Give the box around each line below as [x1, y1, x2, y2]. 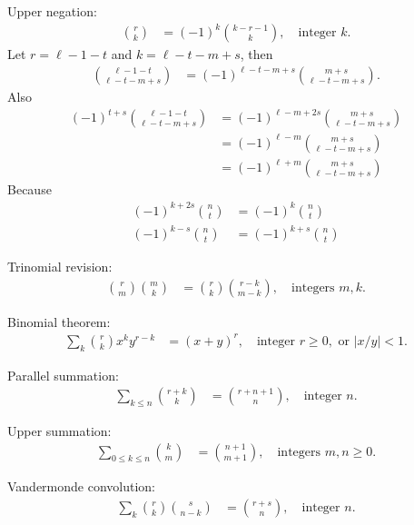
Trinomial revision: [7, 257, 113, 276]
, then [240, 45, 273, 64]
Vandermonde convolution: [7, 477, 156, 496]
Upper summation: [7, 421, 112, 441]
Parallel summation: [7, 365, 119, 384]
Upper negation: [7, 2, 97, 20]
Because [7, 180, 52, 199]
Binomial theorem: [7, 312, 111, 331]
